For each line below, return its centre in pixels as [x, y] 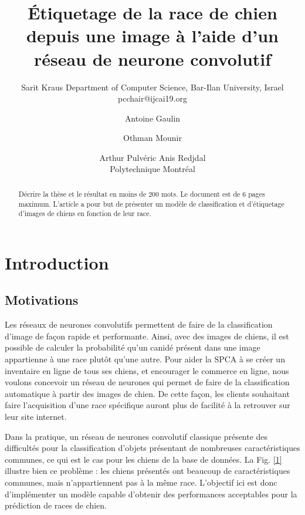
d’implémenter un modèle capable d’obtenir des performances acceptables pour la [151, 494]
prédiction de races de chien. [56, 505]
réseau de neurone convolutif [152, 58]
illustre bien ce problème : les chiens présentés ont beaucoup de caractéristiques [148, 471]
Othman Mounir [152, 138]
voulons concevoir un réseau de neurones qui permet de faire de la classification [147, 382]
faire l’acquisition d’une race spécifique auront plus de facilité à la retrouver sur [148, 405]
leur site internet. [36, 416]
